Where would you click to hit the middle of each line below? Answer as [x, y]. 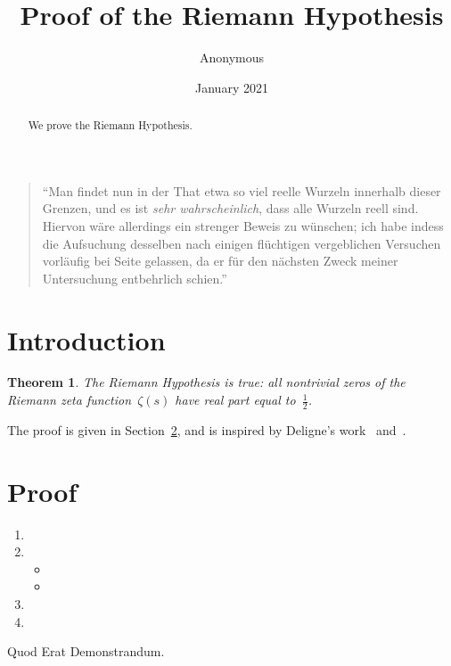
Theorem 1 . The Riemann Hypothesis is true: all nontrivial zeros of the [206, 382]
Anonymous [232, 58]
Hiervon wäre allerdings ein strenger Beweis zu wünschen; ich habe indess [243, 225]
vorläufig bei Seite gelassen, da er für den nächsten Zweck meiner [220, 261]
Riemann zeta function [70, 400]
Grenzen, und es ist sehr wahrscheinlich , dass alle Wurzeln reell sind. [230, 208]
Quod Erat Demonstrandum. [86, 651]
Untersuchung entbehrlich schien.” [135, 278]
